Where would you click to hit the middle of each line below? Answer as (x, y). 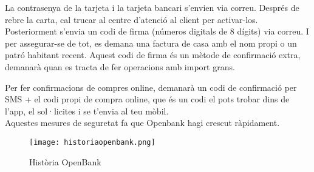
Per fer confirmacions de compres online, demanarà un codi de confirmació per (151, 87)
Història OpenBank (65, 161)
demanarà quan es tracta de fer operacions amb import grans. (120, 66)
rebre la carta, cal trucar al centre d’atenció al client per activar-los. (131, 19)
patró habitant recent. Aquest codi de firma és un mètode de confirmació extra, (153, 55)
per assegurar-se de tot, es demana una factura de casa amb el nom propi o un (151, 43)
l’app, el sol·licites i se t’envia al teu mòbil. (87, 111)
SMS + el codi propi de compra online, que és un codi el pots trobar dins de (147, 99)
